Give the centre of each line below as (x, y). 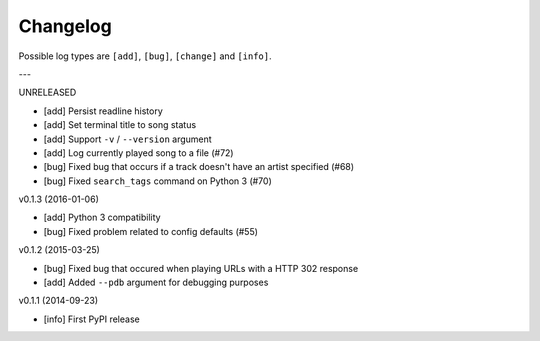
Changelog (65, 26)
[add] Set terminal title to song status (120, 125)
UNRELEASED (47, 92)
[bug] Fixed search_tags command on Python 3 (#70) (157, 181)
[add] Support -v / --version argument (127, 139)
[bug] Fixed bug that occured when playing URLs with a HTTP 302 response (201, 268)
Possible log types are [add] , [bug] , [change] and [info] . (145, 56)
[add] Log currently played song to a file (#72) (138, 152)
